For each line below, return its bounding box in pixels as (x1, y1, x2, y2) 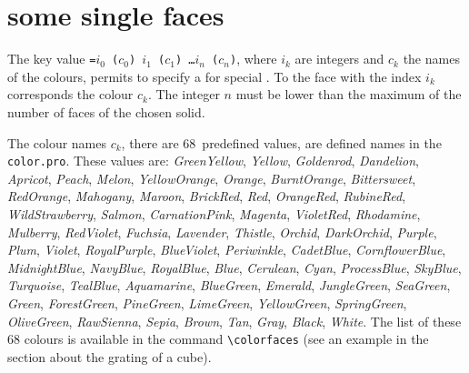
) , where (229, 49, 277, 68)
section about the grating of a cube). (7, 347, 212, 366)
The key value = (7, 49, 96, 68)
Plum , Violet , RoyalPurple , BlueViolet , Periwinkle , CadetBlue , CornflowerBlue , (7, 240, 446, 259)
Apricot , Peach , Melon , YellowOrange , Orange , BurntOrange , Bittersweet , (7, 168, 416, 187)
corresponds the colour (7, 85, 134, 104)
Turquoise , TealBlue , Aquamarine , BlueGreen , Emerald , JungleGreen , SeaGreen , (7, 276, 451, 295)
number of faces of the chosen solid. (7, 102, 205, 121)
